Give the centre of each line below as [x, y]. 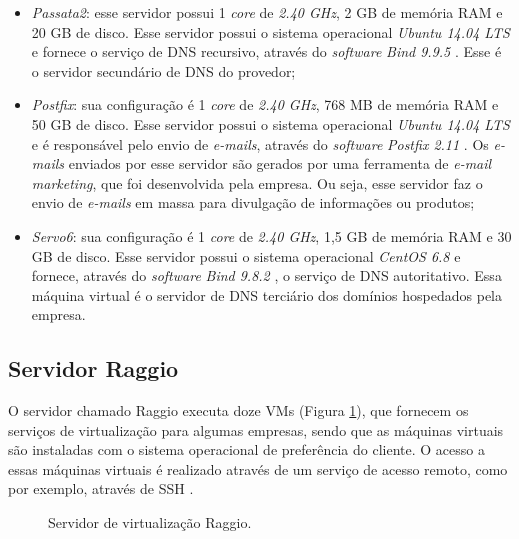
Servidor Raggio [93, 368]
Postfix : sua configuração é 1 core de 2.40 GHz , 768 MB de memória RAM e [265, 104]
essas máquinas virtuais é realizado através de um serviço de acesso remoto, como [258, 468]
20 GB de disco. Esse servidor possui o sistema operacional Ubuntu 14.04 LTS [270, 31]
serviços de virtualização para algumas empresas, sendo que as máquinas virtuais [256, 429]
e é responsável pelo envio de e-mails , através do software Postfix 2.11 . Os [260, 143]
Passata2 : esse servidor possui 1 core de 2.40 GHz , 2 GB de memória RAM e [267, 12]
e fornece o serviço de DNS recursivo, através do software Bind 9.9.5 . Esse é [266, 51]
